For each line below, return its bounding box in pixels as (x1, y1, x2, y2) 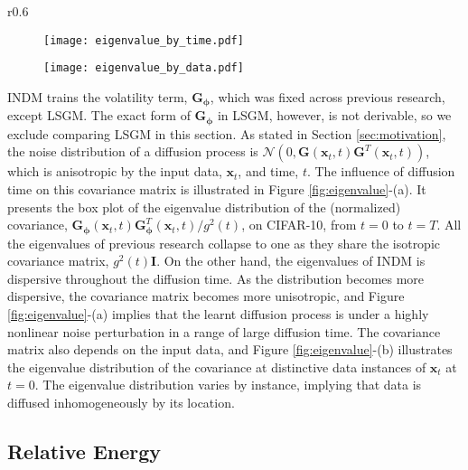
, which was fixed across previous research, (210, 87, 445, 106)
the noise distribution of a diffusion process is (7, 142, 258, 161)
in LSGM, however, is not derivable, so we (217, 106, 452, 125)
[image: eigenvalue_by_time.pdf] (43, 33, 244, 47)
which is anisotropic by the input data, (7, 162, 222, 181)
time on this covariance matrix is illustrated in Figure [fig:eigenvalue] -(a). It (7, 180, 426, 198)
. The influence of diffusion (306, 162, 455, 181)
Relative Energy (7, 437, 162, 465)
